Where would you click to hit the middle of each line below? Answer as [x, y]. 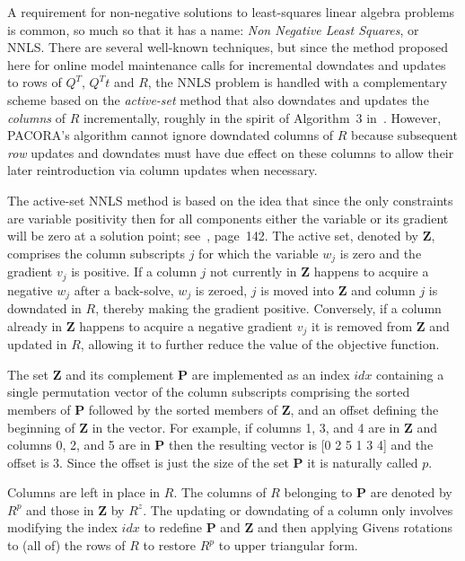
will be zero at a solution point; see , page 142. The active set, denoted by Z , [221, 236]
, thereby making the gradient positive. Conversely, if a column [268, 308]
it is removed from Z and [381, 325]
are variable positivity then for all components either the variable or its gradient [228, 218]
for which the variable [259, 253]
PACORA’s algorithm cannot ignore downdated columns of [171, 135]
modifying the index [62, 527]
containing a [410, 374]
